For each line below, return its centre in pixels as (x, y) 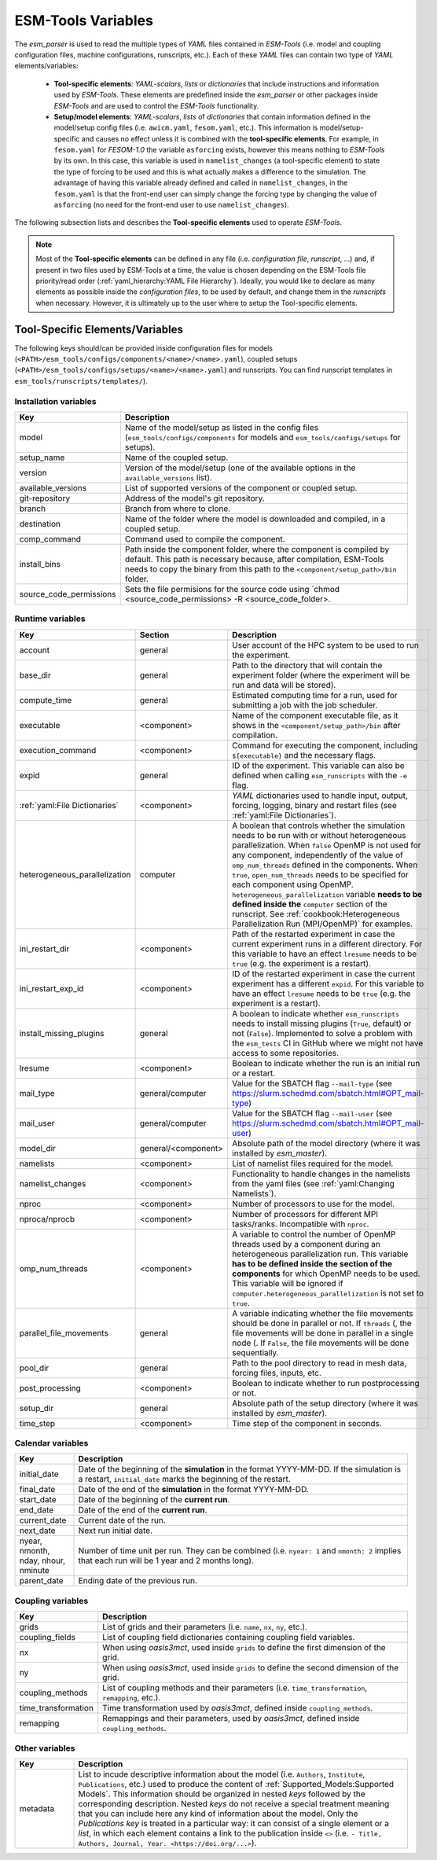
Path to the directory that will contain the (307, 665)
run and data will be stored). (284, 685)
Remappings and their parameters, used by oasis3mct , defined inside (231, 1718)
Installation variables (55, 401)
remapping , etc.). (132, 1698)
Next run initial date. (116, 1531)
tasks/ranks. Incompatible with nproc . (301, 1224)
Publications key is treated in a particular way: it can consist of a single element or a (233, 1823)
